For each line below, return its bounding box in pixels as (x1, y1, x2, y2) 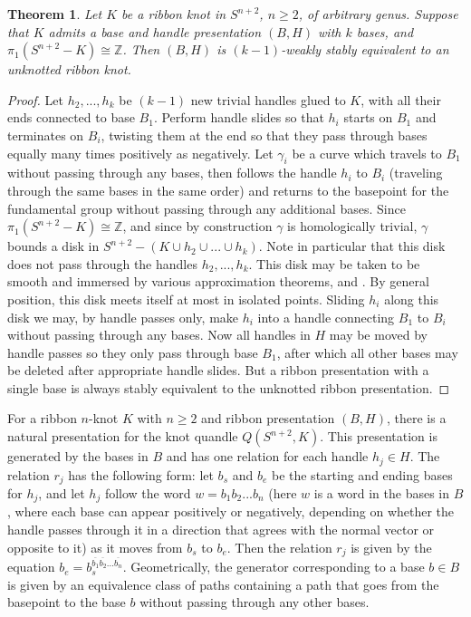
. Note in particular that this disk (258, 236, 446, 255)
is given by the (351, 537, 432, 556)
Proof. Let (7, 90, 63, 109)
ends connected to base (7, 108, 135, 127)
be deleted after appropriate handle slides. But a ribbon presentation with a (7, 361, 429, 380)
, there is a (386, 409, 447, 428)
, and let (38, 483, 85, 502)
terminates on (7, 125, 84, 144)
